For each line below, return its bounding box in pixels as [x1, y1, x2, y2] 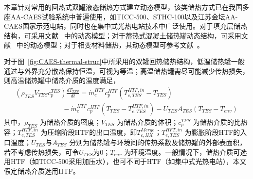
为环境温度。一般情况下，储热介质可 [124, 146, 240, 157]
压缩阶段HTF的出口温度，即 [47, 127, 137, 137]
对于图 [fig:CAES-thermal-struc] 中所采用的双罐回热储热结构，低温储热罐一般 [4, 56, 245, 66]
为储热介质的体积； [117, 116, 179, 127]
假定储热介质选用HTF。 [4, 165, 80, 176]
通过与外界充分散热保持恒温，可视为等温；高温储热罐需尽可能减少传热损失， [4, 65, 249, 76]
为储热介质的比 [193, 116, 241, 127]
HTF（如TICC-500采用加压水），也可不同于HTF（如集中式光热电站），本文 [10, 156, 247, 166]
